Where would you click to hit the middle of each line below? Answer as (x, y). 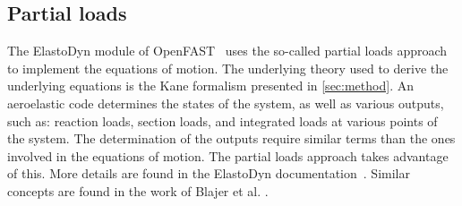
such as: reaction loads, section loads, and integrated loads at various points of (222, 120)
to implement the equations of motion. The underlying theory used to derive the (228, 68)
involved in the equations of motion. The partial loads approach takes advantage (228, 155)
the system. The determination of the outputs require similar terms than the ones (231, 138)
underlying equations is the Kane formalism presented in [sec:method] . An (210, 86)
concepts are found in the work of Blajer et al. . (138, 190)
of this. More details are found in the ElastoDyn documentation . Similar (209, 173)
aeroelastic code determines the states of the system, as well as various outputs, (226, 103)
